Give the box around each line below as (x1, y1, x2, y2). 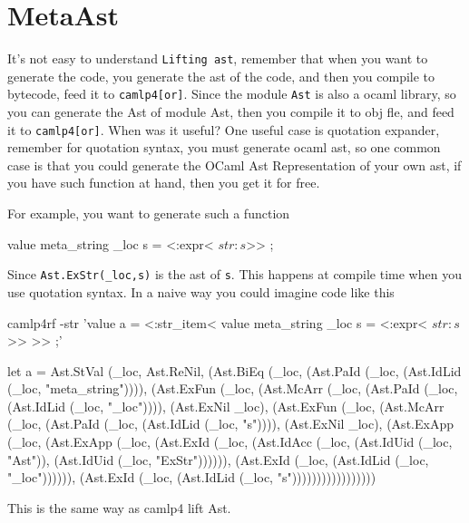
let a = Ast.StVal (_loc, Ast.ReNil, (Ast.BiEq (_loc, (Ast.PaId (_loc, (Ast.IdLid (7, 361, 462, 380)
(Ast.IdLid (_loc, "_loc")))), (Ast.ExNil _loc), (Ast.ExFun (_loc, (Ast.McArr (7, 396, 445, 415)
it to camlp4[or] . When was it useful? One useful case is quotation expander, (7, 120, 440, 139)
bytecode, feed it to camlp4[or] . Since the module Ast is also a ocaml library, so (7, 84, 456, 103)
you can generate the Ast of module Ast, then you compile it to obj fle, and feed (7, 102, 454, 121)
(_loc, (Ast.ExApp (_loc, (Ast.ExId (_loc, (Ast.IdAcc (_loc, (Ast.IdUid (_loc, (7, 432, 453, 451)
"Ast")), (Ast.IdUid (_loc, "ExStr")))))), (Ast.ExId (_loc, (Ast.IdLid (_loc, (7, 450, 429, 469)
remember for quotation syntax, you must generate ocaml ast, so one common (7, 138, 441, 157)
